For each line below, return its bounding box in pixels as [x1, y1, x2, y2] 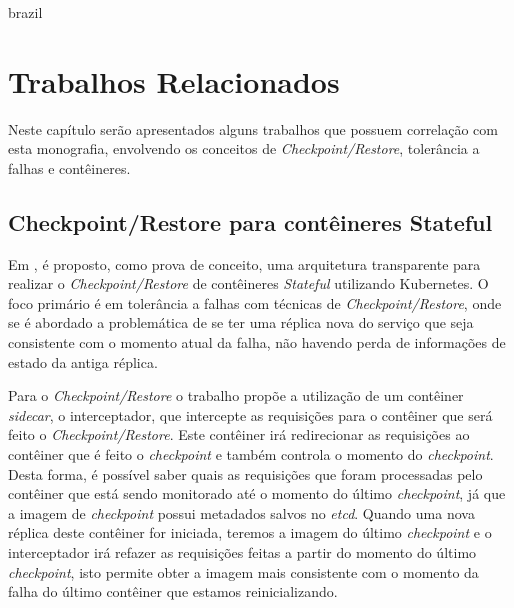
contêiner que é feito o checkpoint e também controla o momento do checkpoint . [8, 444, 494, 465]
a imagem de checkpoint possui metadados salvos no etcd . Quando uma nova [8, 502, 475, 523]
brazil [8, 2, 43, 22]
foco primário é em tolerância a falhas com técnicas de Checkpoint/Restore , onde [8, 292, 502, 313]
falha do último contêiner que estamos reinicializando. [8, 581, 338, 602]
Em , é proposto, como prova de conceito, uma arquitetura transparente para [8, 253, 481, 274]
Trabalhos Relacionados [8, 60, 340, 101]
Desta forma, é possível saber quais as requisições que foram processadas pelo [8, 463, 483, 484]
